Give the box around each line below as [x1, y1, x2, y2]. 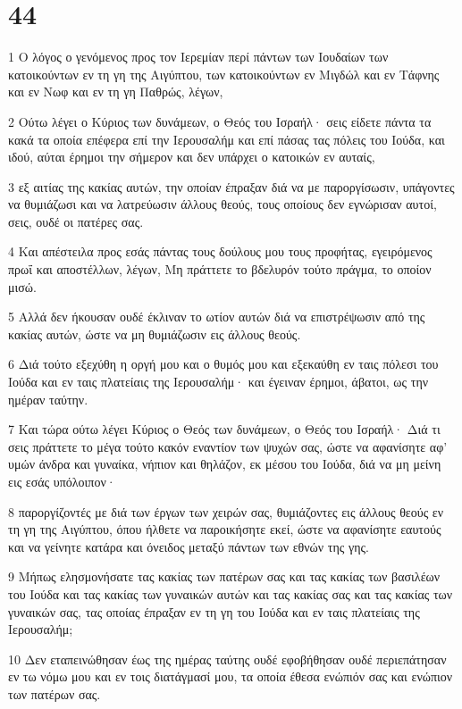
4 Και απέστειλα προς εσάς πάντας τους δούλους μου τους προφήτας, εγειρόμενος [8, 242, 433, 261]
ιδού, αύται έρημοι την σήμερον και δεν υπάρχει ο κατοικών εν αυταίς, [8, 147, 375, 166]
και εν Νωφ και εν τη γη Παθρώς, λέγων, [8, 82, 223, 101]
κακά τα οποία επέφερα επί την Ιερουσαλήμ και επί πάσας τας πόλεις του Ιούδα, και [8, 129, 445, 148]
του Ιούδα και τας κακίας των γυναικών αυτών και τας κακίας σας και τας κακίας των [8, 584, 453, 603]
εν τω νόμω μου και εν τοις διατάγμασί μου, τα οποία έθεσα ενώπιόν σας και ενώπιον [8, 667, 453, 686]
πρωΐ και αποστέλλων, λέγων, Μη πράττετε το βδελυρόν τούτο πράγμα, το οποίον [8, 260, 432, 279]
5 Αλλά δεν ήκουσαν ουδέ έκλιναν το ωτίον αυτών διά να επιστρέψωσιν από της [8, 307, 425, 326]
